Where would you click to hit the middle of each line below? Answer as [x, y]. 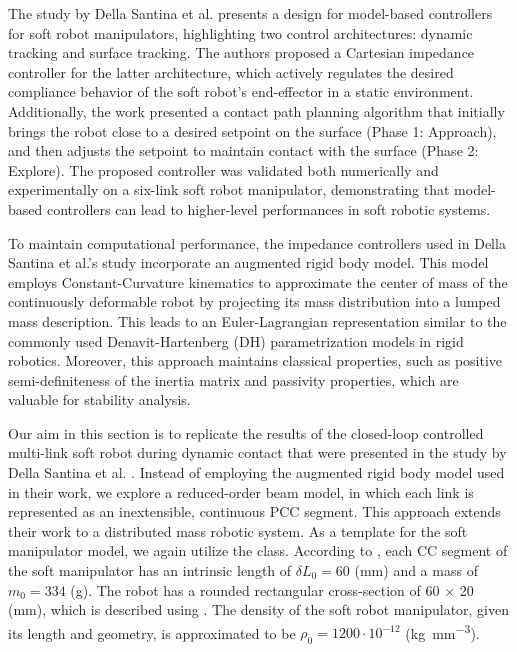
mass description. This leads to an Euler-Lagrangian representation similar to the [257, 320]
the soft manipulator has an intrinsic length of [150, 570]
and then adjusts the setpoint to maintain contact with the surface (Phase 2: [243, 150]
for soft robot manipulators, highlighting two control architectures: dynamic [240, 32]
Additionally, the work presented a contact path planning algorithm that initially [256, 110]
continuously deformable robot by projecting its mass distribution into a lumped [254, 301]
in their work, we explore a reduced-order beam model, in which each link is [241, 491]
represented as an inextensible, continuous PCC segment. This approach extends [254, 511]
